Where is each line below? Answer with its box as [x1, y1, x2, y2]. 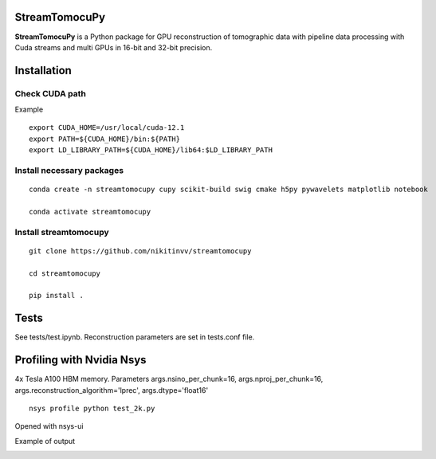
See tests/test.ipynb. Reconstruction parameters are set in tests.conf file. [14, 332, 255, 342]
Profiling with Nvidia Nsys [14, 353, 147, 367]
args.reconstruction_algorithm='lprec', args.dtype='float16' [14, 385, 209, 394]
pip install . [29, 291, 84, 300]
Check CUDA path [14, 88, 87, 99]
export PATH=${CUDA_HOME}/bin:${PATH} [29, 134, 181, 143]
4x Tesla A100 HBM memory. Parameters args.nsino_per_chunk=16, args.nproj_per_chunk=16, [14, 375, 324, 384]
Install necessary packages [14, 165, 124, 175]
